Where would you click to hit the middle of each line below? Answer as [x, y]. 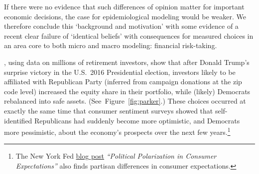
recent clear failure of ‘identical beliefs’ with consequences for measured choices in [129, 35]
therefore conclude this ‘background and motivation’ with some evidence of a [121, 26]
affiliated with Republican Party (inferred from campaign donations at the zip [123, 82]
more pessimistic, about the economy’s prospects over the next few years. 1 [117, 131]
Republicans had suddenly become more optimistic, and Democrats [137, 120]
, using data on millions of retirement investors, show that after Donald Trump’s [127, 62]
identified [18, 120]
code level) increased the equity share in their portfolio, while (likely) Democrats [127, 91]
